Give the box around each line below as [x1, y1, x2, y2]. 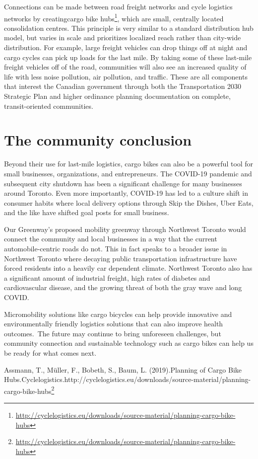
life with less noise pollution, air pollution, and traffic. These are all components [4, 71, 248, 81]
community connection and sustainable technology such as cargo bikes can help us [4, 338, 254, 348]
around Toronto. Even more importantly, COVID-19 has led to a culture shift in [4, 188, 248, 198]
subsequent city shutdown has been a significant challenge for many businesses [4, 178, 242, 188]
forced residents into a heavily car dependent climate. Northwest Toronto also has [4, 263, 253, 273]
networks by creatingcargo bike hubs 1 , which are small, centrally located [4, 11, 224, 23]
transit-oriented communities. [4, 100, 93, 111]
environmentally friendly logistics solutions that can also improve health [4, 318, 223, 329]
